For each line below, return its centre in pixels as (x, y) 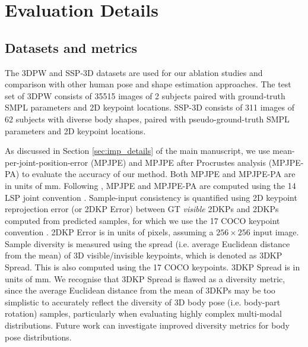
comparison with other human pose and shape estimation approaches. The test (148, 84)
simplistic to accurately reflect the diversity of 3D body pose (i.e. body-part (143, 302)
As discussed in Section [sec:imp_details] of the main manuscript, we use (137, 151)
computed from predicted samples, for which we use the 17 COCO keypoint (142, 220)
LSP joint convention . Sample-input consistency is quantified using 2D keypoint (151, 197)
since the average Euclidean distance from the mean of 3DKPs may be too (140, 290)
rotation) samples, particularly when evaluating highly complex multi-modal (143, 313)
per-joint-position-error (47, 162)
